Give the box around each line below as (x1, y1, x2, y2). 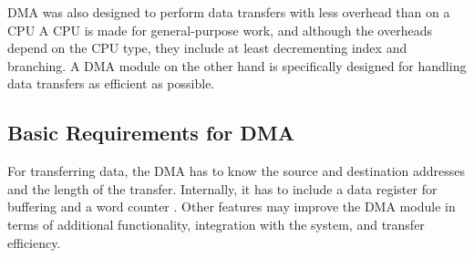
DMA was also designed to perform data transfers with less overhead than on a (7, 3, 450, 21)
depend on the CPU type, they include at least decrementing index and (7, 38, 407, 57)
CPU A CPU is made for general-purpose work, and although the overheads (7, 20, 432, 39)
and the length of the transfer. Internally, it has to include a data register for (7, 179, 438, 198)
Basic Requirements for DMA (7, 119, 295, 147)
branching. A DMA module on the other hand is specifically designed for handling (7, 56, 467, 75)
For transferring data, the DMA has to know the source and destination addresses (7, 161, 466, 181)
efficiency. (7, 232, 61, 252)
